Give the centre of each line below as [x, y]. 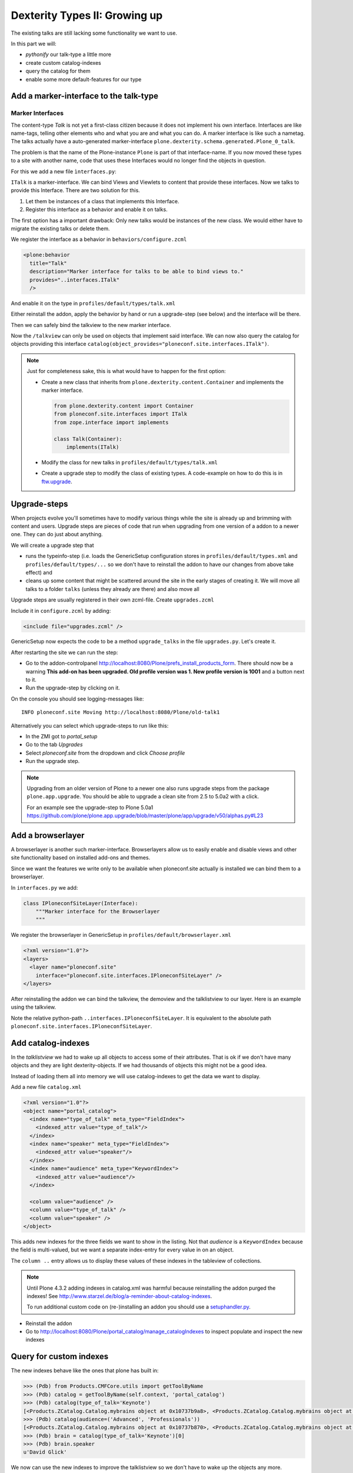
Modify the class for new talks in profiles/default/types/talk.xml [129, 462]
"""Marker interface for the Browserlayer [98, 911]
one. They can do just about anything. [57, 534]
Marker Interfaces [37, 113]
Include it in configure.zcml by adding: [61, 610]
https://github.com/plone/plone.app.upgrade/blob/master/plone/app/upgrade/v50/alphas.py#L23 [145, 815]
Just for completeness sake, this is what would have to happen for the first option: [126, 371]
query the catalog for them [58, 71]
